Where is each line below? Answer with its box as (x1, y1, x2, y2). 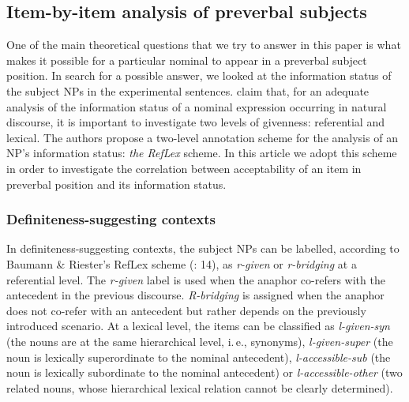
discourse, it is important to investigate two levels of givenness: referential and (6, 114, 385, 130)
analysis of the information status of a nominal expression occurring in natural (6, 98, 387, 115)
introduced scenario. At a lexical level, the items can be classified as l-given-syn (6, 317, 390, 334)
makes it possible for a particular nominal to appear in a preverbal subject (6, 51, 367, 68)
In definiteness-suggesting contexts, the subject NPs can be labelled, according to (6, 240, 400, 257)
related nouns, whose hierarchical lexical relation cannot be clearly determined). (6, 379, 393, 396)
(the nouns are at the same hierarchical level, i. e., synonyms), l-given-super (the (6, 332, 393, 349)
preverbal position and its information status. (6, 175, 227, 192)
